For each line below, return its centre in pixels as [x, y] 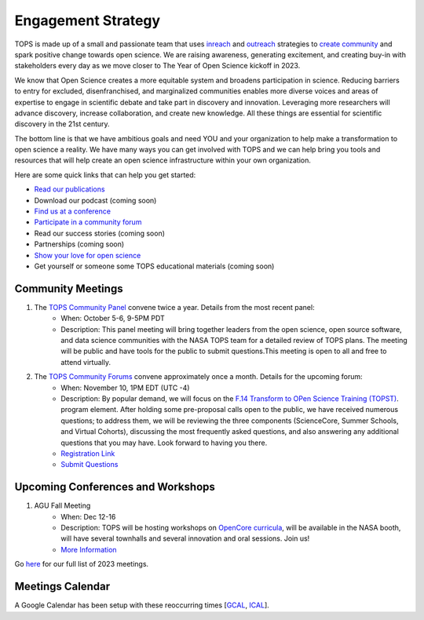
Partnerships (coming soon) [79, 244]
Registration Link [88, 453]
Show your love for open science [88, 255]
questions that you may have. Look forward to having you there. [164, 443]
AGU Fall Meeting [62, 505]
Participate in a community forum [88, 222]
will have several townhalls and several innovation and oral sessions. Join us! [185, 538]
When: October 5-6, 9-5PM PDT [113, 319]
